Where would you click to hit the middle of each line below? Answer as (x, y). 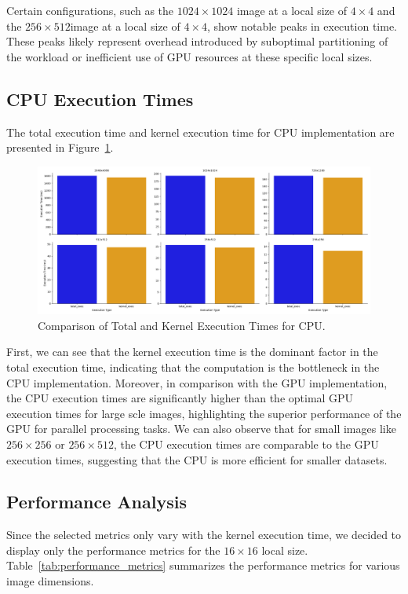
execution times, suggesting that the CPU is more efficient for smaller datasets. (197, 459)
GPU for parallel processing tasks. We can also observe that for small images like (201, 429)
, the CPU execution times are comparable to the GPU (246, 444)
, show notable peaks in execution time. (302, 26)
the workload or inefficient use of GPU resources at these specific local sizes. (189, 56)
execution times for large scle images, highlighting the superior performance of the (204, 413)
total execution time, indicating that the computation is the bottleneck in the (193, 367)
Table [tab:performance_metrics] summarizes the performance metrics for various (203, 565)
